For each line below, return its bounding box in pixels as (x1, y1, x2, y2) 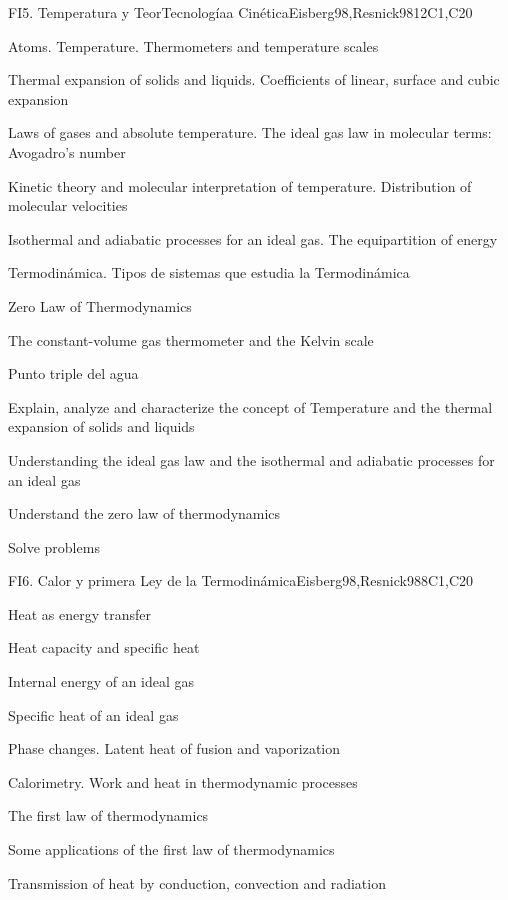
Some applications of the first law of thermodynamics (8, 839, 335, 860)
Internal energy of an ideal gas (8, 671, 195, 692)
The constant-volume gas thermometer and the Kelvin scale (8, 329, 374, 350)
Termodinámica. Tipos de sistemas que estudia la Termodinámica (8, 262, 410, 283)
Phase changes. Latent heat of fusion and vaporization (8, 738, 341, 759)
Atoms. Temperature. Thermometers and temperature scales (8, 35, 379, 56)
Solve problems (8, 536, 100, 557)
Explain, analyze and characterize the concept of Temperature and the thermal (8, 396, 493, 417)
